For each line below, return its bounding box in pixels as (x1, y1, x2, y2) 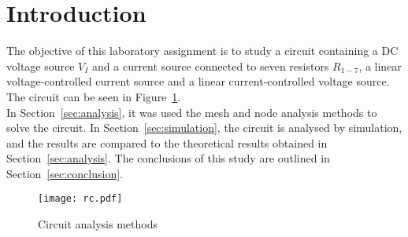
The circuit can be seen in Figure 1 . (6, 88, 181, 104)
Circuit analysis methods (38, 216, 158, 232)
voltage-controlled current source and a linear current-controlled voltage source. (6, 73, 390, 89)
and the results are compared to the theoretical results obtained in (6, 134, 328, 151)
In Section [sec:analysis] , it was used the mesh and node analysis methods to (6, 104, 377, 120)
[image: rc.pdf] (38, 193, 123, 205)
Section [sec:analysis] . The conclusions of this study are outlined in (6, 150, 330, 166)
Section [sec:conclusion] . (6, 165, 123, 181)
